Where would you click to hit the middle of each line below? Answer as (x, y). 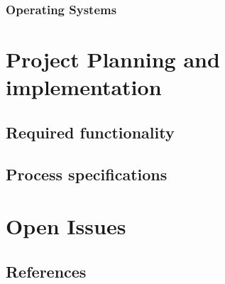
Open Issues (66, 226)
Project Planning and (113, 59)
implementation (84, 87)
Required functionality (90, 132)
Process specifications (87, 174)
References (46, 271)
